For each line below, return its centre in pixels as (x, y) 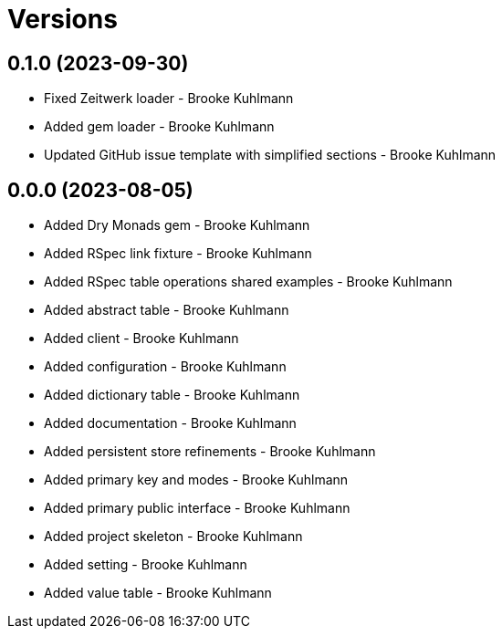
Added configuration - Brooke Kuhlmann (165, 367)
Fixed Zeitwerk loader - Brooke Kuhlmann (169, 99)
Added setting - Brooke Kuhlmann (146, 565)
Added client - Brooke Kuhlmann (141, 339)
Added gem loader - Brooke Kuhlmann (159, 127)
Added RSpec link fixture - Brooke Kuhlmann (178, 254)
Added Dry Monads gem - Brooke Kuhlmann (177, 225)
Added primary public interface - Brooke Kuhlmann (197, 508)
